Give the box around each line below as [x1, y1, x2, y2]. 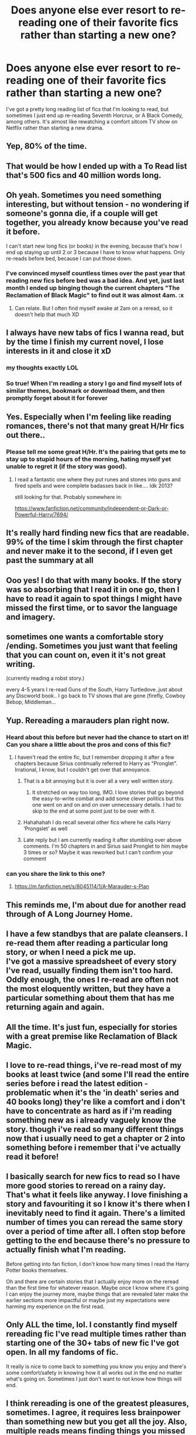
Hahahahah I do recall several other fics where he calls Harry [23, 819, 171, 826]
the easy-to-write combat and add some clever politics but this [32, 795, 184, 802]
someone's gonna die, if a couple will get [6, 208, 158, 218]
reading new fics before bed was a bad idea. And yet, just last [6, 276, 184, 285]
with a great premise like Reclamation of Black [6, 1031, 178, 1041]
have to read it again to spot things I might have [6, 594, 183, 604]
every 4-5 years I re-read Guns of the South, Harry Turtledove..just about [6, 686, 183, 693]
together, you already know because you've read [6, 218, 188, 228]
